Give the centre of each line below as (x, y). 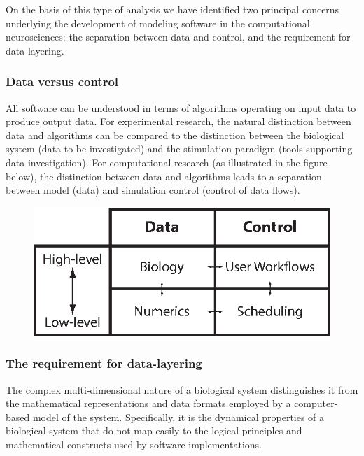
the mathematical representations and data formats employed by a (148, 403)
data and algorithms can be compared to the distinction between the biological (175, 135)
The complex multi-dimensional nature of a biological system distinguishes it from (182, 389)
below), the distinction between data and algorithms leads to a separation (164, 176)
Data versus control (62, 81)
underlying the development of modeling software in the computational (158, 23)
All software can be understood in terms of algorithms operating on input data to (181, 107)
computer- (316, 403)
